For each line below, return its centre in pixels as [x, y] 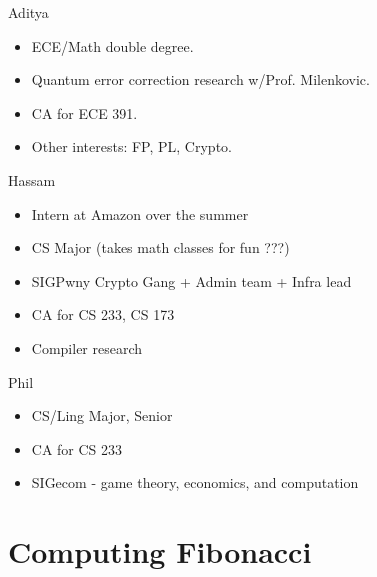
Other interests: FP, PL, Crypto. [131, 146]
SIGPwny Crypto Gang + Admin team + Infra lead [191, 280]
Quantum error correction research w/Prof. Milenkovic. [200, 79]
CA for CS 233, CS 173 [103, 314]
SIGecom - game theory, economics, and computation [195, 482]
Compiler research [87, 347]
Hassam [32, 179]
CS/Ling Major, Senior [102, 415]
